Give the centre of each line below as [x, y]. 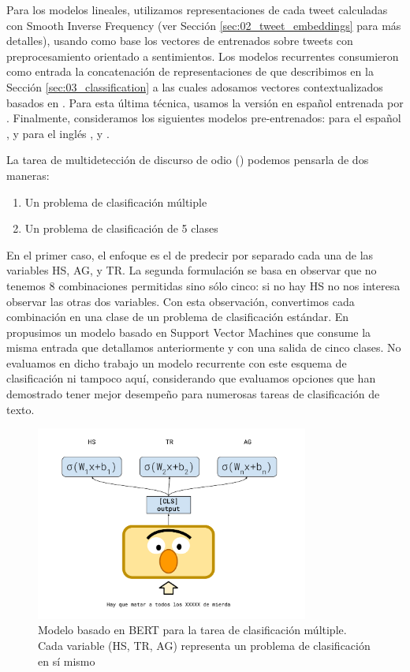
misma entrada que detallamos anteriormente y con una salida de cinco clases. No [204, 347]
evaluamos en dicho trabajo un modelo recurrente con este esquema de [177, 362]
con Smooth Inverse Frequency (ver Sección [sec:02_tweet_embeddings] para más [204, 25]
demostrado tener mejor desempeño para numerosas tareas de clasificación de [193, 394]
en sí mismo [67, 661]
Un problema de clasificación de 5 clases [121, 228]
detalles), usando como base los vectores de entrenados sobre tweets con [180, 41]
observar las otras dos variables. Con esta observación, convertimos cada [181, 301]
